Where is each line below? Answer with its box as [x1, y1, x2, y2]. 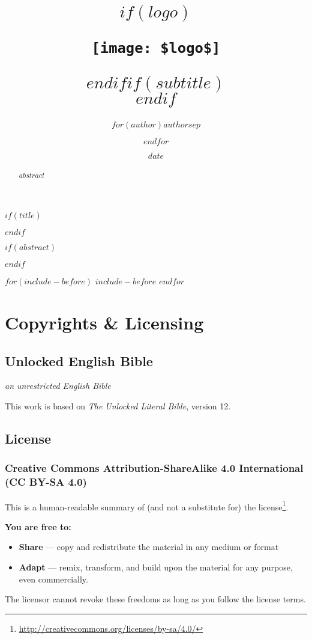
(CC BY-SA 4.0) [5, 474, 87, 489]
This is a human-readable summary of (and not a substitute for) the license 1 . [5, 498, 289, 513]
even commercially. [19, 572, 88, 585]
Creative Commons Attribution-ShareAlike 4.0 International [5, 460, 304, 475]
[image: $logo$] [91, 40, 221, 57]
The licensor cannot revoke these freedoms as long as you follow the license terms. [5, 593, 306, 605]
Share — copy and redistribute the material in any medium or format [19, 540, 279, 553]
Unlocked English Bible [5, 351, 153, 370]
